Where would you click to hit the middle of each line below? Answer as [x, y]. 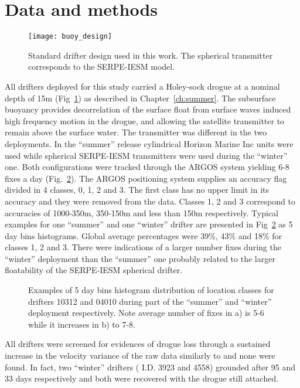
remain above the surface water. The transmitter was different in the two [136, 132]
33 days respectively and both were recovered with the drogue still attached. [142, 378]
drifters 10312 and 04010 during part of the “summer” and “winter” [150, 301]
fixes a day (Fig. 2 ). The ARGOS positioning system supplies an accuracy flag [146, 178]
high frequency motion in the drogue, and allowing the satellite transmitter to [145, 120]
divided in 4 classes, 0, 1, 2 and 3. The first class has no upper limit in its [137, 190]
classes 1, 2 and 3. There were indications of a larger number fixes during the [143, 247]
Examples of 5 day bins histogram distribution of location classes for [151, 290]
